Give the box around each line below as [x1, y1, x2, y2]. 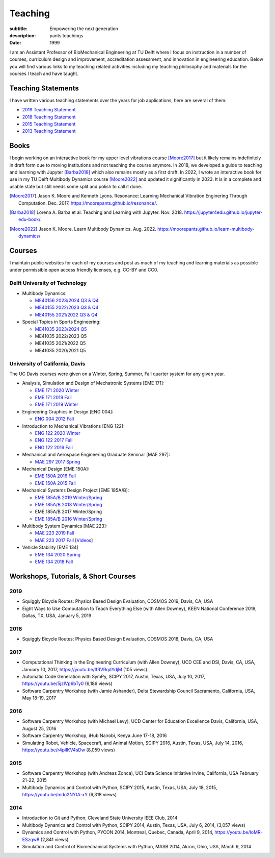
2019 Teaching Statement [22, 107, 76, 113]
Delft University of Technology [9, 280, 87, 287]
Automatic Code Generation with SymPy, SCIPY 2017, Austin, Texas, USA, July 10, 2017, [22, 674, 206, 680]
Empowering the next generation [49, 26, 118, 32]
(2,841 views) [40, 836, 69, 842]
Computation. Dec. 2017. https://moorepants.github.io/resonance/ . [18, 200, 157, 206]
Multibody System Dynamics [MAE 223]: [22, 523, 107, 529]
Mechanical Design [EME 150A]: [22, 465, 89, 472]
